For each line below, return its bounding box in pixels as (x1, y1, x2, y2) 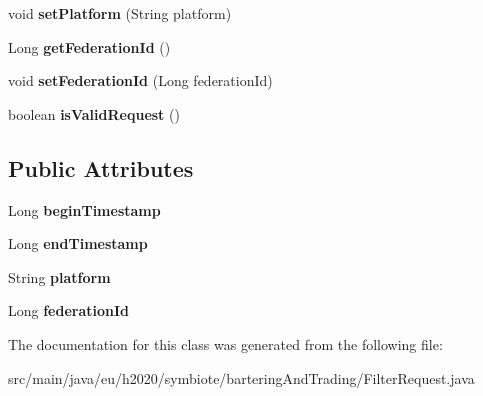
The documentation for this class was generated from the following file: (8, 333, 443, 354)
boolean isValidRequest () (8, 103, 180, 124)
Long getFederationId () (8, 36, 171, 57)
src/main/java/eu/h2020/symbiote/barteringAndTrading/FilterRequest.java (8, 367, 475, 388)
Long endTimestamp (8, 233, 148, 254)
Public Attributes (8, 152, 194, 183)
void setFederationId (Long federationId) (8, 70, 273, 91)
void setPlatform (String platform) (8, 3, 232, 23)
